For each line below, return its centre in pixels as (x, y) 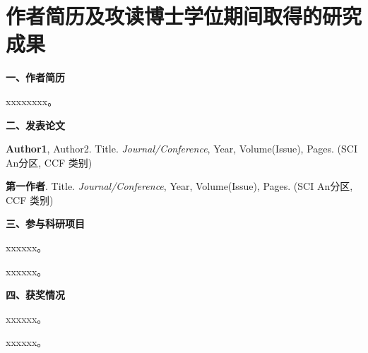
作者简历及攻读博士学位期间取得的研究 (184, 16)
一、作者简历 (35, 77)
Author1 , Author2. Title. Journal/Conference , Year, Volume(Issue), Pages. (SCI (182, 149)
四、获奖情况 (35, 295)
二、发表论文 (35, 125)
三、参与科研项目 (45, 223)
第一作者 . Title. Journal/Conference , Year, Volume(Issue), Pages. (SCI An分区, (179, 186)
